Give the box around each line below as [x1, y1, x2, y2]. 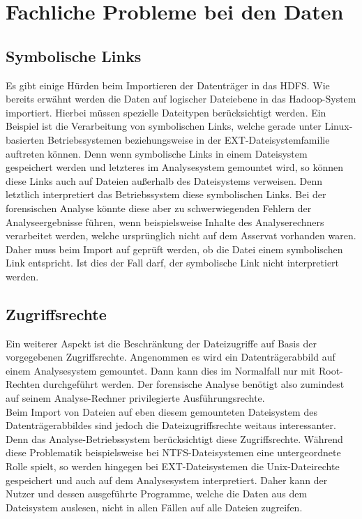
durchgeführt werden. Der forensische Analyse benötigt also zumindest [43, 377, 345, 391]
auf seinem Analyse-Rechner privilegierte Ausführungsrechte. [6, 391, 265, 405]
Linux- [324, 119, 353, 133]
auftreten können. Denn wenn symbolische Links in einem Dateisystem [6, 146, 308, 160]
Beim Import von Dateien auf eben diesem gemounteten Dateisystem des [6, 404, 317, 419]
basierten [6, 132, 45, 146]
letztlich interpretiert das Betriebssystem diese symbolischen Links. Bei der [6, 187, 326, 202]
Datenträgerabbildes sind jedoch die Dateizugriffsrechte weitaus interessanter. [6, 418, 336, 433]
